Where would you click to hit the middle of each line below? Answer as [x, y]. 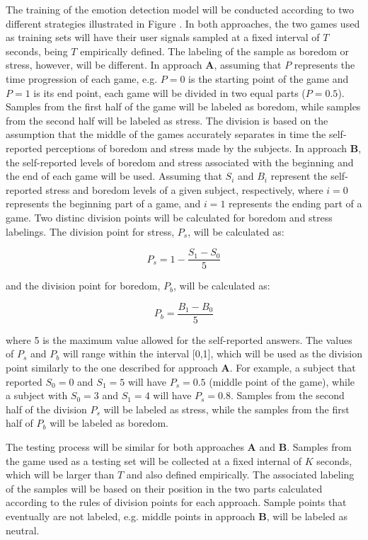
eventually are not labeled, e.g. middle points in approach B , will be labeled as [177, 516]
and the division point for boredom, [83, 286]
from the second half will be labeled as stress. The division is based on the [167, 120]
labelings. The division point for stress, [90, 231]
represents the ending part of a [295, 203]
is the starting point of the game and [269, 78]
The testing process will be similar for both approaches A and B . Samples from [179, 446]
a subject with [37, 395]
